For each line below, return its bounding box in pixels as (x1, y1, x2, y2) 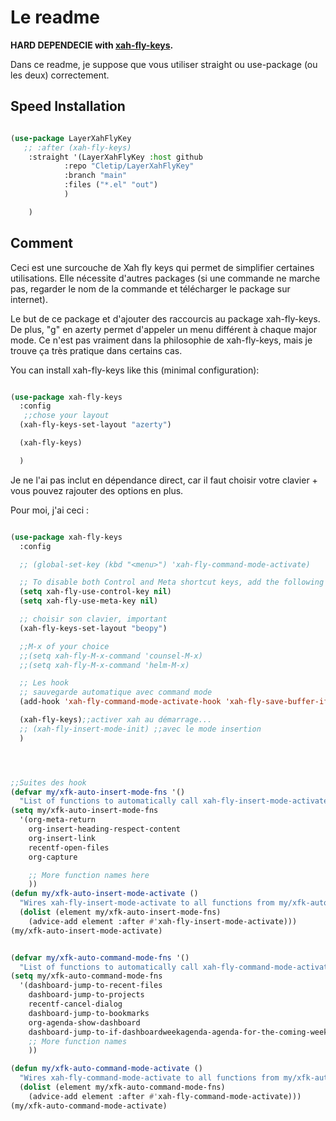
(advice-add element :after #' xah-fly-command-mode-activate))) (28, 1091, 302, 1101)
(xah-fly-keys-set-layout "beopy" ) (19, 623, 168, 633)
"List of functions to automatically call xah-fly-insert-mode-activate (19, 796, 329, 806)
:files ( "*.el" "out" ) (63, 180, 159, 190)
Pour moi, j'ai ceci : (10, 504, 90, 516)
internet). (10, 293, 48, 305)
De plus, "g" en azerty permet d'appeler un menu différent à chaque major (10, 323, 318, 335)
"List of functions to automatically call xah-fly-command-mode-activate (19, 962, 333, 972)
